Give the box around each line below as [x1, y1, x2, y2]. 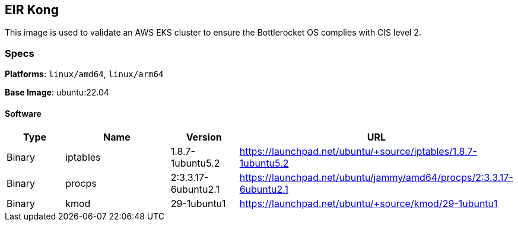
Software [5, 108, 42, 119]
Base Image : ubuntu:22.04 [5, 87, 109, 98]
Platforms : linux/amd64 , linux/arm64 [5, 69, 164, 79]
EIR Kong [5, 2, 59, 17]
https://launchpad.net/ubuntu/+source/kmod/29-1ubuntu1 [239, 198, 498, 210]
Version [186, 131, 222, 144]
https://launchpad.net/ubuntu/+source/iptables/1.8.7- [239, 145, 477, 158]
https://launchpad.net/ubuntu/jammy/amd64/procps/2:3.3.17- [239, 171, 513, 184]
